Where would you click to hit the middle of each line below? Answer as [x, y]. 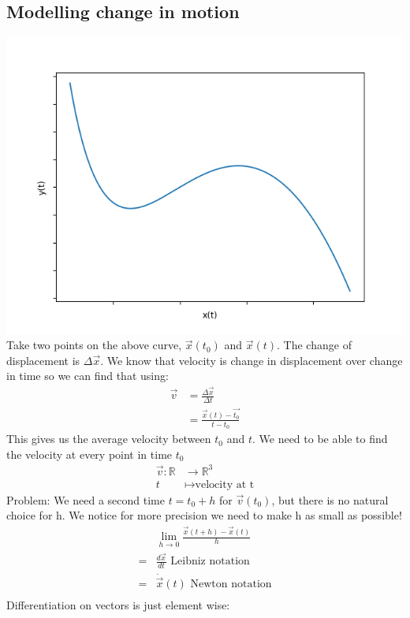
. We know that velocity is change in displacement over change [252, 360]
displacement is [43, 360]
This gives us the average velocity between [109, 439]
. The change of [314, 345]
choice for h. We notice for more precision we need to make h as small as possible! [204, 515]
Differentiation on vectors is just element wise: [118, 604]
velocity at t [225, 484]
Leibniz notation [210, 562]
